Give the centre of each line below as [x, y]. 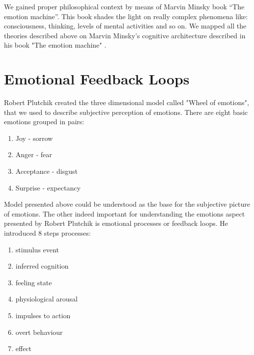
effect [24, 348]
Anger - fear [34, 154]
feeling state [34, 282]
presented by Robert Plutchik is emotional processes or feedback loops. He [116, 223]
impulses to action [43, 315]
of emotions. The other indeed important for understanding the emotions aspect [125, 213]
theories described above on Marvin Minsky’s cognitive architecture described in [125, 35]
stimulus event [37, 249]
